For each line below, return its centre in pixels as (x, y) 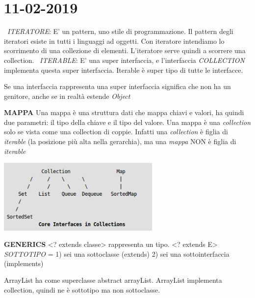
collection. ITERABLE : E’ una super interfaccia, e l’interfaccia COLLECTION (124, 60)
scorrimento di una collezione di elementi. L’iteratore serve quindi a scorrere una (125, 50)
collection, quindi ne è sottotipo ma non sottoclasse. (82, 289)
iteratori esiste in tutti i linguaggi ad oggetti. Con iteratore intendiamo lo (114, 41)
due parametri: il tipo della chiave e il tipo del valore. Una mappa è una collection (127, 122)
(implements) (24, 263)
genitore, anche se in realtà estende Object (67, 96)
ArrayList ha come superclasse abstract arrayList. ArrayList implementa (113, 280)
